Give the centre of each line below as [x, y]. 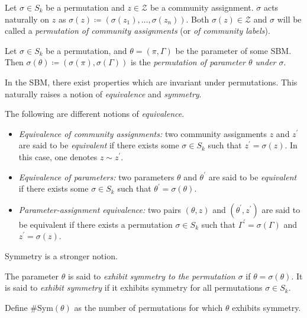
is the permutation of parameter [188, 62]
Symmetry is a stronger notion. [61, 255]
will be [289, 19]
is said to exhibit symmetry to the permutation [151, 276]
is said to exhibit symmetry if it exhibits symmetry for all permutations [134, 287]
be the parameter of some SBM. [233, 50]
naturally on [27, 19]
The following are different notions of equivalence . [95, 114]
